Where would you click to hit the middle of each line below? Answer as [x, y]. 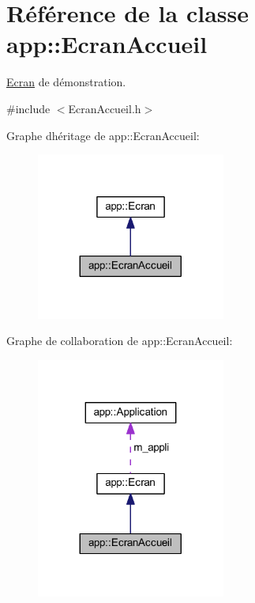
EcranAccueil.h [105, 108]
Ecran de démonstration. [66, 82]
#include [28, 108]
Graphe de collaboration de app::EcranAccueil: [120, 341]
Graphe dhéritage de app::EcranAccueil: [103, 135]
